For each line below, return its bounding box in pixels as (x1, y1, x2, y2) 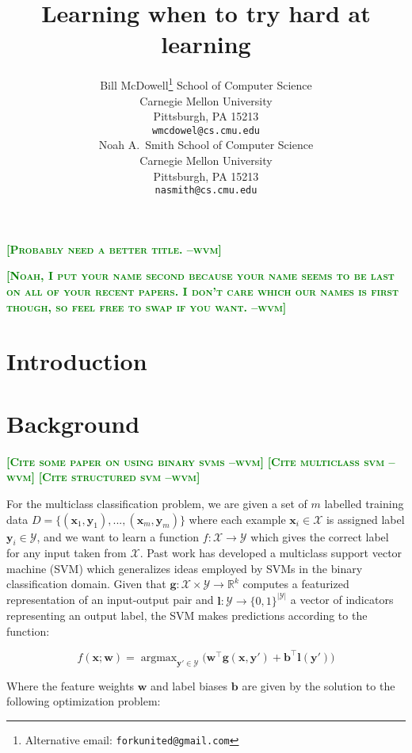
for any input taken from (6, 545, 127, 561)
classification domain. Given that (6, 575, 166, 592)
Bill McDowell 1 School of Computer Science (100, 75, 312, 93)
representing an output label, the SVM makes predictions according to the (6, 607, 368, 624)
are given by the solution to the (242, 677, 395, 694)
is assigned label (326, 510, 405, 527)
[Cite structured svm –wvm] (38, 468, 200, 485)
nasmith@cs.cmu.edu (154, 185, 257, 197)
